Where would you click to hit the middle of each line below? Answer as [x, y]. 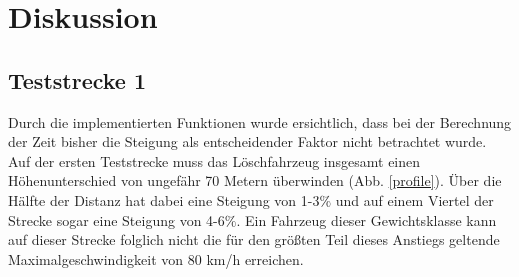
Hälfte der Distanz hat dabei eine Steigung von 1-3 [164, 199]
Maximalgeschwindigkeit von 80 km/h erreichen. [156, 258]
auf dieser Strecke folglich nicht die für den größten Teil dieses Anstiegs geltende [254, 239]
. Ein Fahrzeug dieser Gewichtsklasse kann [366, 219]
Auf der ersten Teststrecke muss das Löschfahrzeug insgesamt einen [214, 160]
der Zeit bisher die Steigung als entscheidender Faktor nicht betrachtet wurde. [247, 141]
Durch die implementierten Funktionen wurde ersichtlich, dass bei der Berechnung [260, 121]
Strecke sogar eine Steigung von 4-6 [116, 219]
